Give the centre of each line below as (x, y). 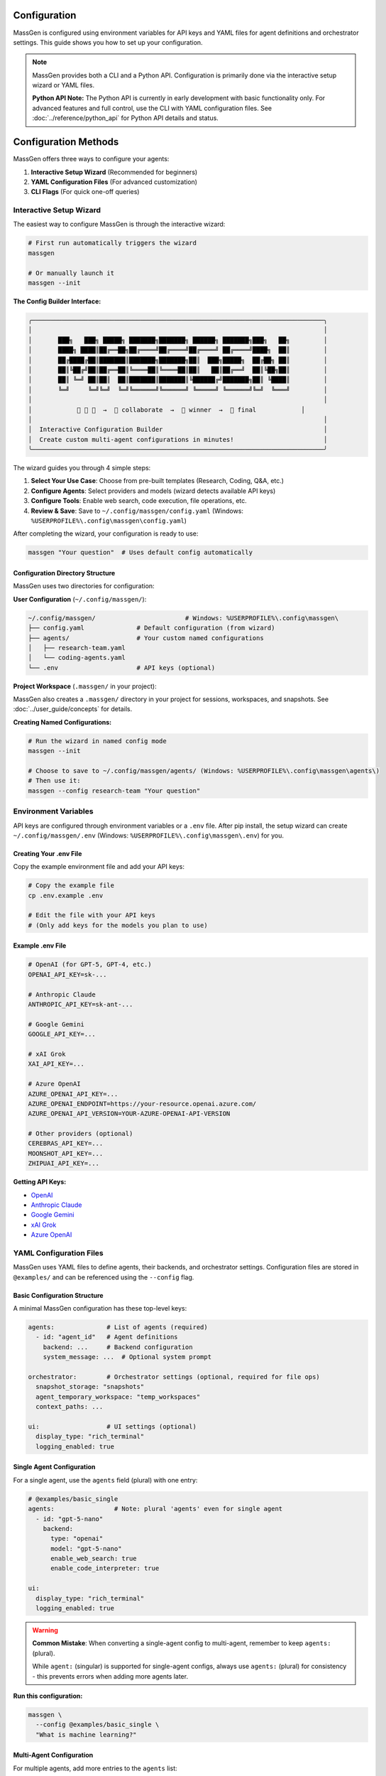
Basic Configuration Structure (58, 1295)
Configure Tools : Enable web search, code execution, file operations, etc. (139, 501)
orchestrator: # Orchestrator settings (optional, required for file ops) (174, 1377)
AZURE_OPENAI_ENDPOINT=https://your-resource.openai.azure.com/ (142, 1104)
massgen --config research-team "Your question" (114, 791)
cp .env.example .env (66, 895)
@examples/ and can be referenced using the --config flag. (104, 1277)
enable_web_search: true (94, 1559)
